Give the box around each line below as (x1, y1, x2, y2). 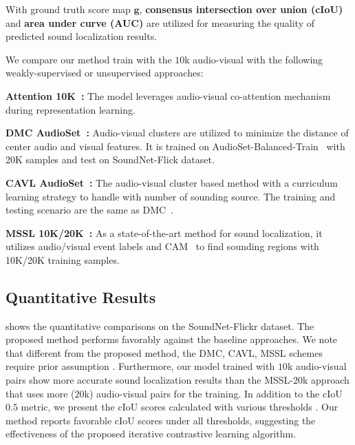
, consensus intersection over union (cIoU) (139, 2, 343, 16)
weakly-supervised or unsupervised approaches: (6, 65, 204, 80)
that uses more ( (6, 386, 75, 400)
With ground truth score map (6, 2, 131, 16)
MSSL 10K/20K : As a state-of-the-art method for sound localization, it (6, 225, 323, 240)
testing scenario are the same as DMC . (6, 203, 173, 217)
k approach (303, 373, 349, 387)
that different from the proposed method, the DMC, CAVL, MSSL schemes (6, 345, 323, 360)
